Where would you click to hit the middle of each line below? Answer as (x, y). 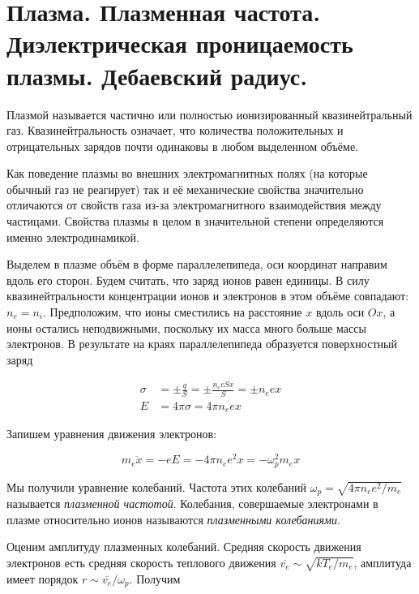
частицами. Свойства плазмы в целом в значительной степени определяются (195, 221)
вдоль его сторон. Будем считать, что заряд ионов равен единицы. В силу (188, 280)
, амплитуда (383, 562)
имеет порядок (43, 578)
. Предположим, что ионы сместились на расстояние (173, 312)
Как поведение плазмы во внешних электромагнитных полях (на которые (187, 173)
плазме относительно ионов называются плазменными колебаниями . (173, 519)
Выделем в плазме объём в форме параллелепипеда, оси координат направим (197, 264)
